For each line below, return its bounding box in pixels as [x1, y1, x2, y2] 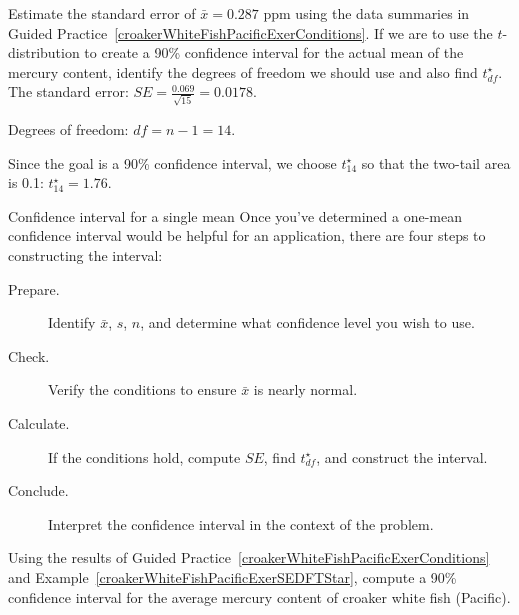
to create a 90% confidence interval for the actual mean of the [84, 42, 464, 63]
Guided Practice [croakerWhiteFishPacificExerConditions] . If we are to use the [8, 22, 493, 43]
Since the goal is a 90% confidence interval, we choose [8, 152, 337, 173]
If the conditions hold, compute [48, 446, 241, 467]
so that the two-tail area [361, 152, 511, 173]
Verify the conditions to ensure [48, 379, 237, 400]
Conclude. [8, 480, 69, 501]
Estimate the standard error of [8, 3, 196, 23]
